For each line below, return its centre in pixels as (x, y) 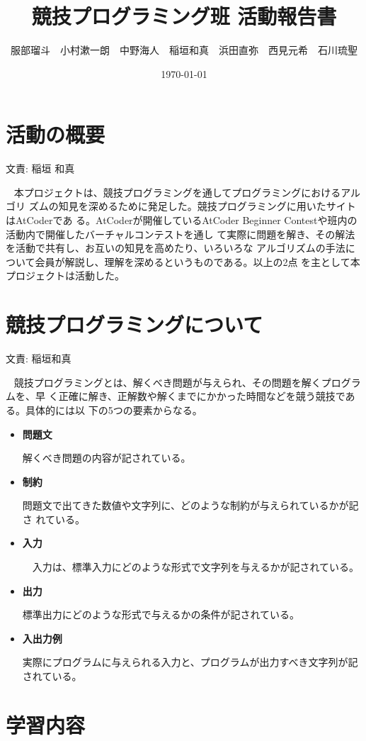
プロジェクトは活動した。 (65, 275)
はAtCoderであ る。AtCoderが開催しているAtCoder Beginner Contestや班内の (182, 220)
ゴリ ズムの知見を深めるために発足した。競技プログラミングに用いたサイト (181, 206)
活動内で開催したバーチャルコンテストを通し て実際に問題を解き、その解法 (181, 234)
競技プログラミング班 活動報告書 (184, 16)
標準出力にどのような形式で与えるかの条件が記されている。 (161, 614)
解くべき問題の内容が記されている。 (107, 458)
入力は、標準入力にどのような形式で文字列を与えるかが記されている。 (195, 567)
